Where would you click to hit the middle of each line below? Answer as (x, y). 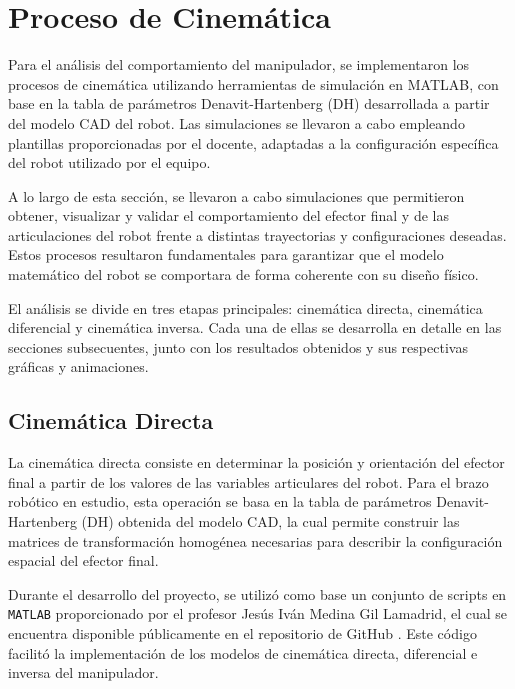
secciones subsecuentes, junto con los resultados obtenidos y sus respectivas (238, 346)
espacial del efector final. (83, 560)
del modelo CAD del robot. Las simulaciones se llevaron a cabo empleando (236, 122)
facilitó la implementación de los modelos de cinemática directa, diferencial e (243, 652)
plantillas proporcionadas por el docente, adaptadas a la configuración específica (253, 142)
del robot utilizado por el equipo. (109, 162)
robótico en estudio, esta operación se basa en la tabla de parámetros (220, 501)
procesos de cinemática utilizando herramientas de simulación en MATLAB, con (253, 83)
